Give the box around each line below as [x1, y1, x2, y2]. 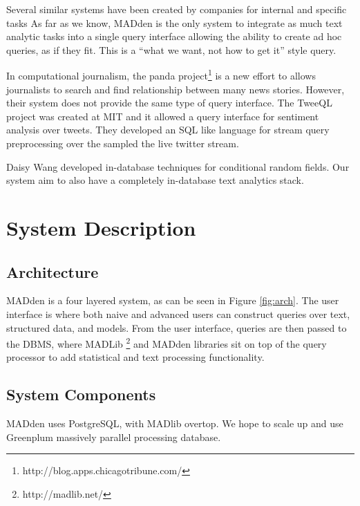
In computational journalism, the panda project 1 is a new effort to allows [6, 66, 316, 83]
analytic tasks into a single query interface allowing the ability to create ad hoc [6, 29, 342, 44]
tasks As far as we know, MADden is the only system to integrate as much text [6, 15, 343, 30]
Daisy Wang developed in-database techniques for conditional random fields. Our [6, 159, 350, 174]
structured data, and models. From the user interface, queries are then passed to [6, 320, 347, 335]
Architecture [6, 261, 99, 282]
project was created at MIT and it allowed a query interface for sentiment [6, 109, 319, 123]
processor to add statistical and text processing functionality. [6, 350, 265, 364]
